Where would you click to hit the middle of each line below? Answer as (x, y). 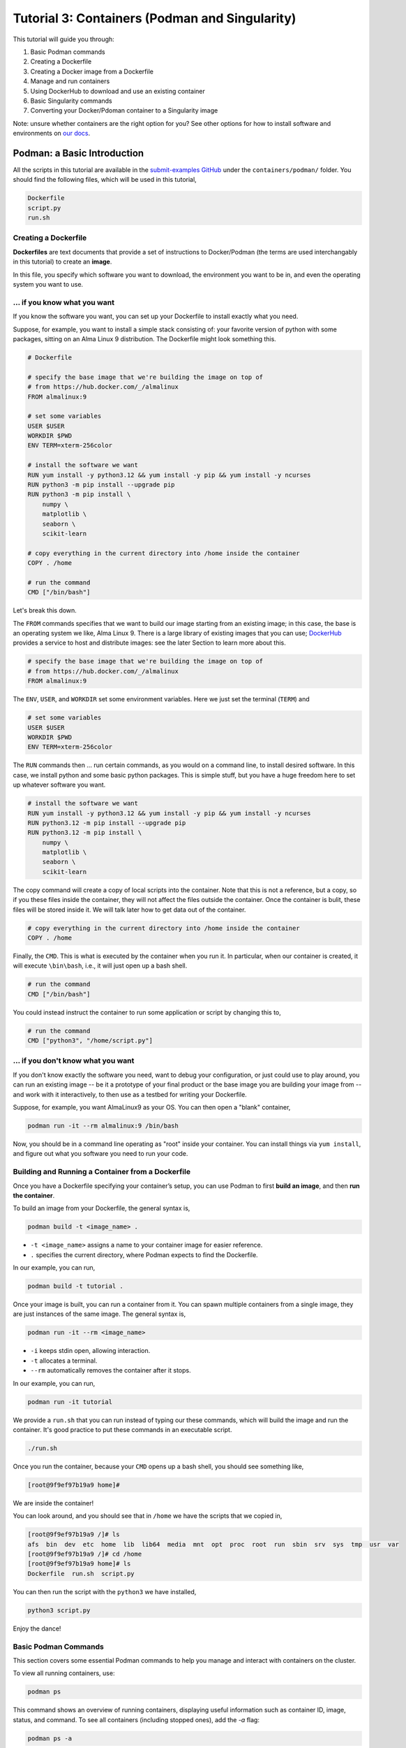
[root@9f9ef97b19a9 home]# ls (79, 1564)
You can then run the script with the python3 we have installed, (105, 1591)
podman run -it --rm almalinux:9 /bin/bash (103, 1126)
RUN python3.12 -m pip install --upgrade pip (107, 823)
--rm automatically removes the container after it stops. (111, 1370)
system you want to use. (48, 285)
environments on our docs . (52, 134)
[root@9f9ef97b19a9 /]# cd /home (85, 1554)
